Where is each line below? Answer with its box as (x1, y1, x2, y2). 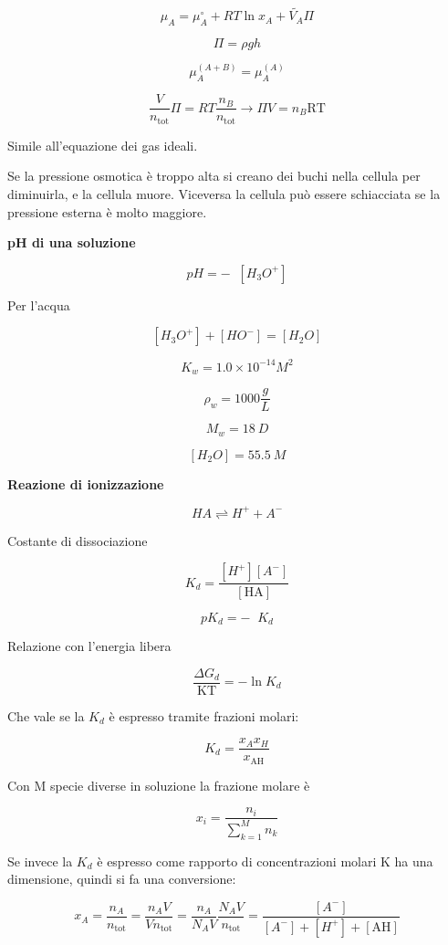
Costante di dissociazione (7, 530, 148, 550)
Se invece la (7, 851, 73, 870)
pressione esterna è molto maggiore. (7, 202, 207, 221)
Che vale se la (7, 706, 85, 725)
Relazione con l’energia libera (7, 635, 172, 655)
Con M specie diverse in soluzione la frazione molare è (7, 775, 310, 794)
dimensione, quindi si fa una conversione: (7, 869, 236, 888)
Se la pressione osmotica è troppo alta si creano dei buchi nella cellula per (7, 166, 421, 185)
